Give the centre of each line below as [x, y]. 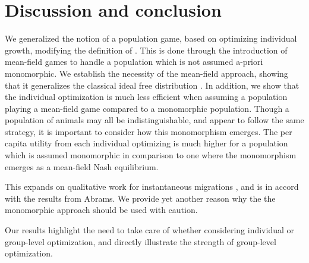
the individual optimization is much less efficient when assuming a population [146, 97]
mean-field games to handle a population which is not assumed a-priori [134, 62]
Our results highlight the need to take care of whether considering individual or [150, 230]
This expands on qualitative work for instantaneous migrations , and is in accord [152, 187]
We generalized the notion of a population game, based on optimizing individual [151, 38]
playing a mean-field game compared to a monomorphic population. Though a [147, 108]
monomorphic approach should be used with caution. [101, 210]
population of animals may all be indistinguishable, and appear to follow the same [154, 120]
